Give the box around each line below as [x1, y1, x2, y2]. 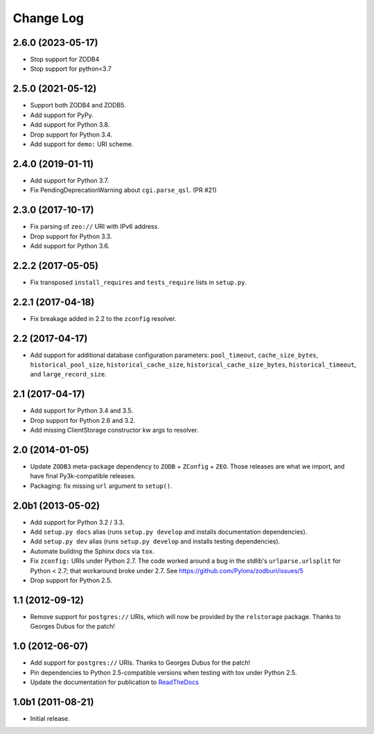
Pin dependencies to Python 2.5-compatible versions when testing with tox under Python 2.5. [30, 668, 297, 676]
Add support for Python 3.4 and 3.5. [30, 406, 133, 415]
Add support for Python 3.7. [30, 176, 109, 184]
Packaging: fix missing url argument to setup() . [30, 482, 172, 490]
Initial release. [30, 714, 70, 722]
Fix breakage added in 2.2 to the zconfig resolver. [30, 314, 177, 322]
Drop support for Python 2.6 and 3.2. [30, 416, 136, 424]
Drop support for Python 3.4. [30, 130, 113, 139]
